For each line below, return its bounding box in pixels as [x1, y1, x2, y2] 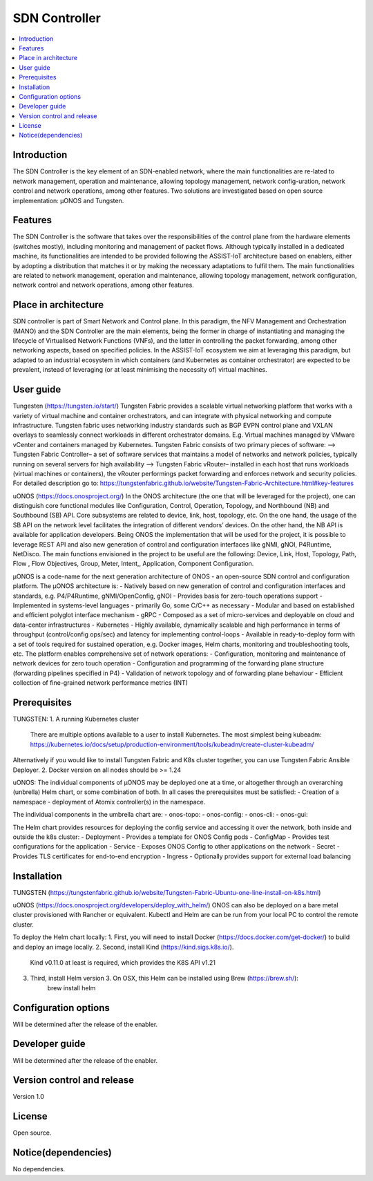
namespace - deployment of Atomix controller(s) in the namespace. [12, 797, 206, 806]
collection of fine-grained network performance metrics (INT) [12, 679, 188, 687]
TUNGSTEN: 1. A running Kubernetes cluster [12, 715, 140, 723]
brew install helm [47, 983, 96, 992]
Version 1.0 [12, 1093, 44, 1101]
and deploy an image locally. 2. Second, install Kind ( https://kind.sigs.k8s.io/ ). [12, 943, 234, 951]
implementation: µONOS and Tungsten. [12, 196, 124, 205]
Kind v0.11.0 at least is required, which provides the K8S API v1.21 [30, 958, 216, 967]
